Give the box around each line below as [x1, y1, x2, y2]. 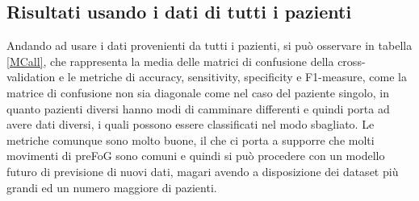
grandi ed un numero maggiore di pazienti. [6, 178, 217, 195]
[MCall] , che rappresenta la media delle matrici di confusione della [6, 52, 334, 69]
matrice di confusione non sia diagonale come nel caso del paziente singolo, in [6, 84, 389, 100]
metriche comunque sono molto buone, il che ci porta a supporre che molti [6, 131, 375, 148]
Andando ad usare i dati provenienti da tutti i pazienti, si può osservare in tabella [6, 37, 413, 54]
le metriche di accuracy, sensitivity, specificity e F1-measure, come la [67, 68, 408, 85]
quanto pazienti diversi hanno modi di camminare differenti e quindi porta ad [6, 100, 390, 117]
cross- [337, 52, 366, 69]
